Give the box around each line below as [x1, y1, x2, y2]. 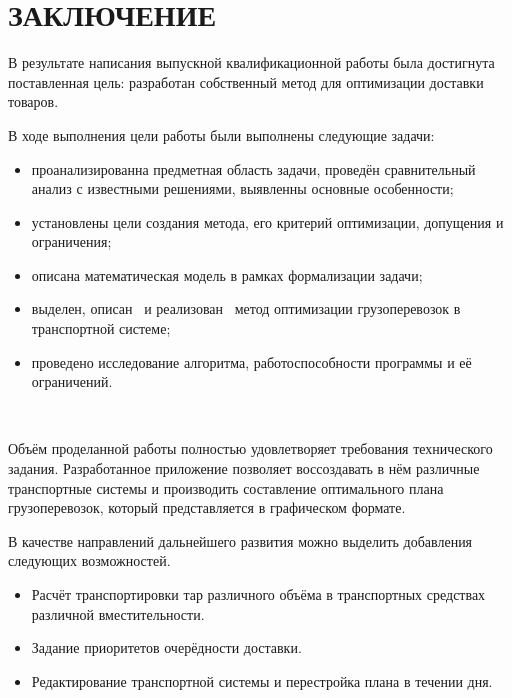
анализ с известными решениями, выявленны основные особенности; [31, 178, 454, 199]
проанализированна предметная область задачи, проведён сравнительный [31, 158, 476, 179]
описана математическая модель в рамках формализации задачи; [31, 264, 423, 285]
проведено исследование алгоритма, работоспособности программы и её [31, 351, 472, 372]
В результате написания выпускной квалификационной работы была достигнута [8, 52, 495, 73]
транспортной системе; [31, 318, 171, 339]
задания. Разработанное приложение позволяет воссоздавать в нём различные [8, 458, 480, 479]
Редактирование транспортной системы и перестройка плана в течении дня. [31, 670, 493, 691]
